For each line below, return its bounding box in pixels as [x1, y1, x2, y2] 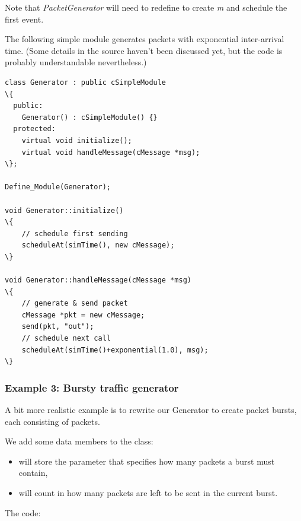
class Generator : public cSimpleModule [5, 78, 166, 87]
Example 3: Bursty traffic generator [5, 380, 179, 395]
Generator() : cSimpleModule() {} [21, 113, 158, 122]
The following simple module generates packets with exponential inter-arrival [5, 33, 284, 45]
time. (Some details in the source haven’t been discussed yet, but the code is [5, 44, 283, 56]
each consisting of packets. [5, 415, 100, 427]
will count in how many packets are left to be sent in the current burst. [18, 487, 278, 498]
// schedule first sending [21, 229, 128, 238]
